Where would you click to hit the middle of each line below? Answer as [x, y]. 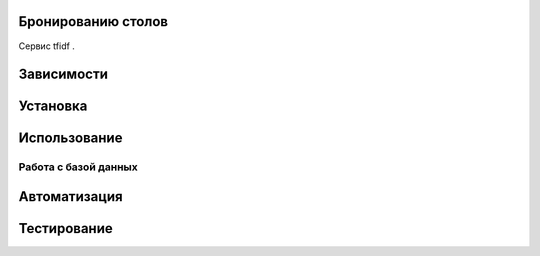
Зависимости [63, 74]
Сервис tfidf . [46, 46]
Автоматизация [71, 196]
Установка [53, 106]
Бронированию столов [93, 21]
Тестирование [66, 228]
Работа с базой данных [78, 167]
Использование [70, 138]
